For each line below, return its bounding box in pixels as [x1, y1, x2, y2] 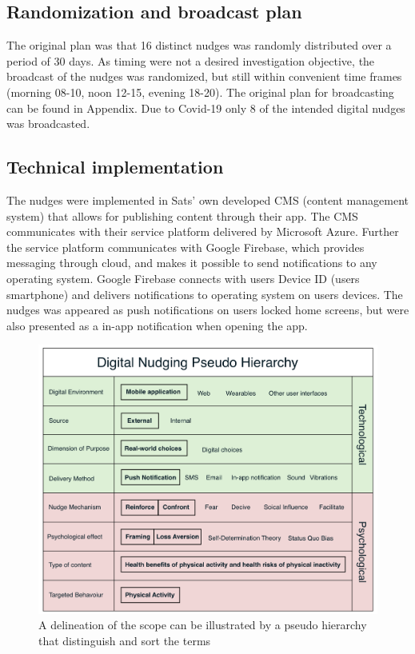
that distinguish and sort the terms [38, 632, 211, 649]
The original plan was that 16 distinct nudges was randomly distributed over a [6, 37, 392, 54]
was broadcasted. [6, 115, 90, 132]
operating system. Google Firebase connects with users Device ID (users [6, 269, 360, 286]
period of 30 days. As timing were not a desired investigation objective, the [6, 52, 375, 69]
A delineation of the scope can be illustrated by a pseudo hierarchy [38, 616, 367, 633]
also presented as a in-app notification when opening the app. [6, 317, 308, 333]
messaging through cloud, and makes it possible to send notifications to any [6, 254, 377, 271]
